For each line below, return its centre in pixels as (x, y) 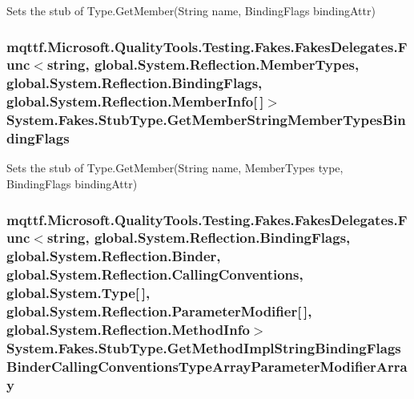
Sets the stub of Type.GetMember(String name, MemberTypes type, (175, 168)
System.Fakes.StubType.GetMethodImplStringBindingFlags (204, 347)
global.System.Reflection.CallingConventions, (155, 274)
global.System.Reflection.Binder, (114, 256)
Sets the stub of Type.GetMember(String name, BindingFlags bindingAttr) (191, 10)
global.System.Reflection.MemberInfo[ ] (135, 101)
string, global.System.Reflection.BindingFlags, (199, 238)
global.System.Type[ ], (78, 293)
